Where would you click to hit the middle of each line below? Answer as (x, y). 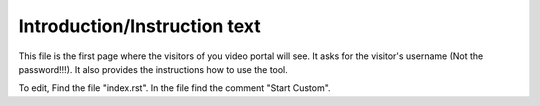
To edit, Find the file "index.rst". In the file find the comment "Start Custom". (174, 88)
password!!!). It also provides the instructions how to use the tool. (153, 69)
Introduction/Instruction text (139, 26)
